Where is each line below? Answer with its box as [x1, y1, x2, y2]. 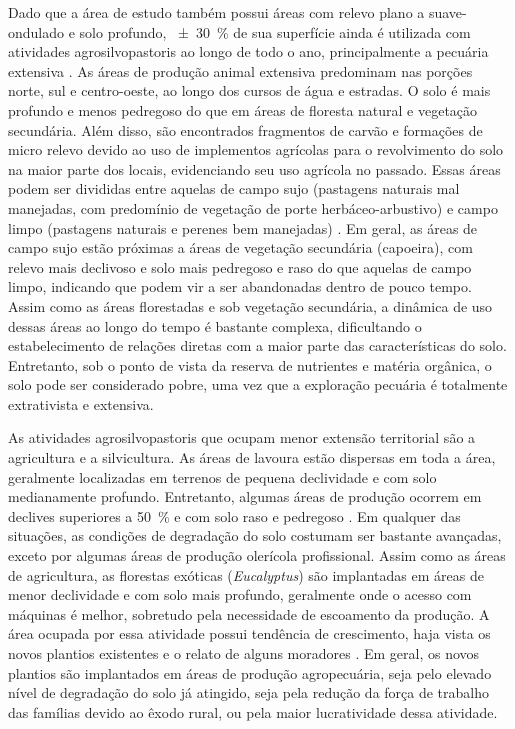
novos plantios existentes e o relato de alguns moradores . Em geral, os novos [8, 643, 480, 663]
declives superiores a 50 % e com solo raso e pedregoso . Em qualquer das [8, 505, 461, 526]
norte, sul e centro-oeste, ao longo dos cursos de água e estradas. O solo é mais [8, 80, 491, 101]
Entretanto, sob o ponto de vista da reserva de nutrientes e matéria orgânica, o [8, 354, 492, 375]
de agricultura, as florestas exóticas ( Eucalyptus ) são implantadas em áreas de [8, 564, 484, 585]
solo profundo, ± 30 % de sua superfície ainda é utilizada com [79, 21, 471, 42]
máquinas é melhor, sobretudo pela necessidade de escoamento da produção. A [8, 603, 490, 624]
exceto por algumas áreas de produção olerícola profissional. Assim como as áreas [8, 545, 506, 566]
